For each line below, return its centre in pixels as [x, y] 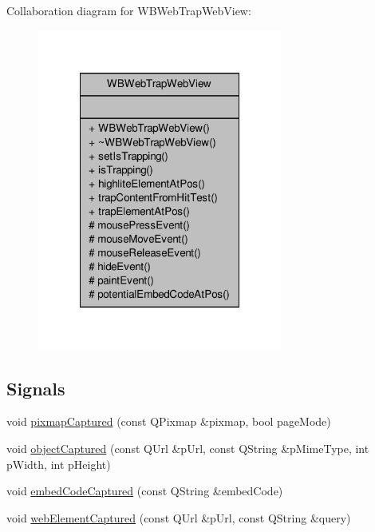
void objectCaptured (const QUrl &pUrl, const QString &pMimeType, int [188, 448]
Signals [36, 388]
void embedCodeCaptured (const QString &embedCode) [145, 491]
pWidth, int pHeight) [59, 464]
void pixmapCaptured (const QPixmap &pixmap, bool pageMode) [169, 421]
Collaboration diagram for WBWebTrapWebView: [129, 10]
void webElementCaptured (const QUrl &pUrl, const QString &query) [179, 517]
